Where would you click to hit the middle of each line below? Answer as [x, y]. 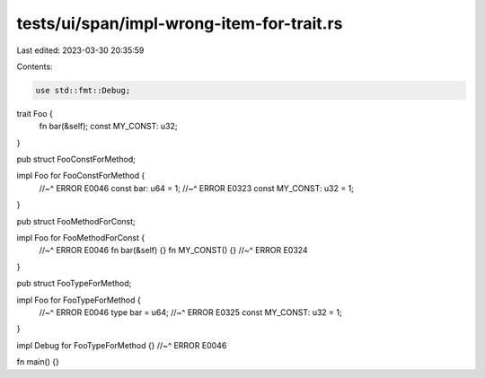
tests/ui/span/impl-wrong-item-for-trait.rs [180, 23]
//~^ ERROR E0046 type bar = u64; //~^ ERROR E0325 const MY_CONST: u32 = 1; [190, 312]
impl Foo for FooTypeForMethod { [79, 300]
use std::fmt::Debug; [83, 90]
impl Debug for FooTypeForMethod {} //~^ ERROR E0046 [122, 345]
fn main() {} [38, 362]
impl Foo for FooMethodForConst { [81, 238]
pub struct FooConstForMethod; [76, 159]
